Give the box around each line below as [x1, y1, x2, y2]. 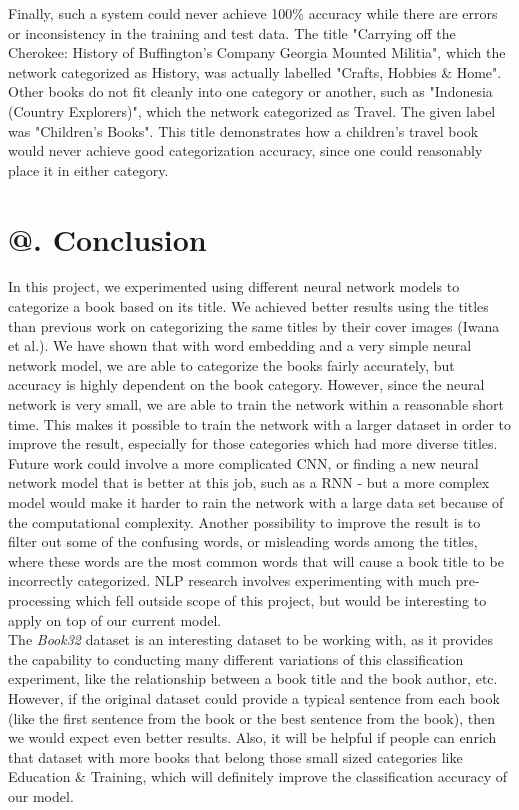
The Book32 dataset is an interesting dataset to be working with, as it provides [8, 629, 493, 650]
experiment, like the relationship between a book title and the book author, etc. [8, 668, 498, 689]
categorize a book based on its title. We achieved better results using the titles [8, 296, 489, 317]
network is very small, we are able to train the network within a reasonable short [8, 394, 504, 415]
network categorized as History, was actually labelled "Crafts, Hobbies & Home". [8, 61, 502, 82]
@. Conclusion [8, 218, 207, 259]
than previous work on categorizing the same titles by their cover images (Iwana [8, 315, 500, 336]
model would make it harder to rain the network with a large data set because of [8, 492, 504, 512]
